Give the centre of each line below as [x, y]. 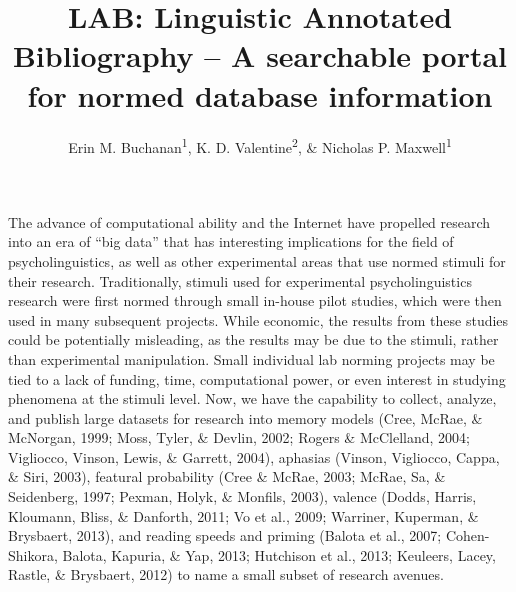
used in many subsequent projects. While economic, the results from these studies [258, 319]
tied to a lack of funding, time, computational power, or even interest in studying [257, 378]
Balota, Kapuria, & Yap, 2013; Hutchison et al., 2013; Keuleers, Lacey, [279, 554]
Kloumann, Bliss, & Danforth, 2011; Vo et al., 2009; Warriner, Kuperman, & [243, 515]
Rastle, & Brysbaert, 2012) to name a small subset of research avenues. [226, 574]
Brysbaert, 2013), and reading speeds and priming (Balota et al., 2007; [225, 535]
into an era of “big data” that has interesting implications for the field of [231, 241]
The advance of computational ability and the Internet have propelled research [249, 221]
